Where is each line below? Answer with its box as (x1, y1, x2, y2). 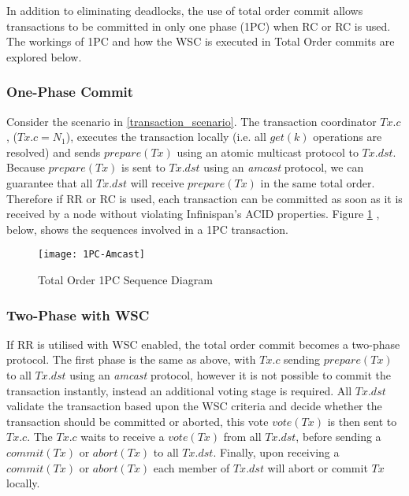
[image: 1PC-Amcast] (38, 249, 146, 261)
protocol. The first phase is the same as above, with (6, 351, 256, 368)
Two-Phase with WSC (6, 305, 150, 324)
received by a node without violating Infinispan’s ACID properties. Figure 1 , (6, 205, 380, 222)
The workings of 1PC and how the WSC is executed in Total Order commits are (6, 33, 395, 50)
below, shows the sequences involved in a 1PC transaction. (6, 220, 288, 237)
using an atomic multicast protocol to (177, 143, 359, 160)
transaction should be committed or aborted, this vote (6, 413, 269, 429)
